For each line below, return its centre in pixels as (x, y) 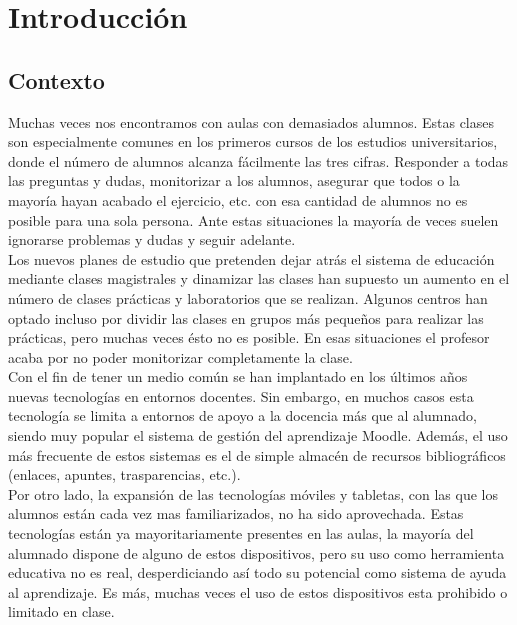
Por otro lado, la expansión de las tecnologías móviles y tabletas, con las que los (253, 493)
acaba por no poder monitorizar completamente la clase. (180, 356)
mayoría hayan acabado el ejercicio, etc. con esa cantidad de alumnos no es (238, 199)
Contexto (56, 79)
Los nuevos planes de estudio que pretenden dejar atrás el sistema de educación (251, 258)
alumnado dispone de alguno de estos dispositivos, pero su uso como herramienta (256, 552)
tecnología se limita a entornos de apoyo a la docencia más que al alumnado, (242, 415)
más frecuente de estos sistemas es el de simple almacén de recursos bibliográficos (257, 454)
